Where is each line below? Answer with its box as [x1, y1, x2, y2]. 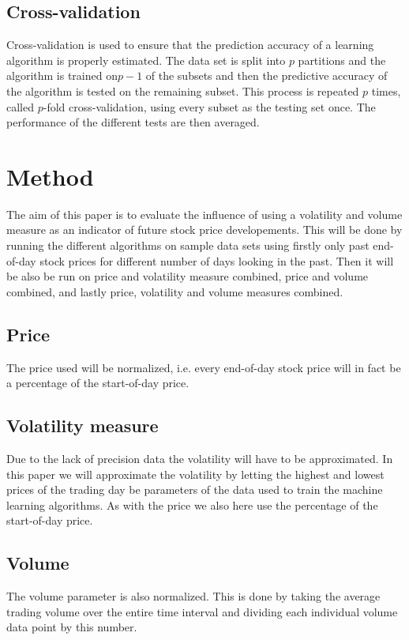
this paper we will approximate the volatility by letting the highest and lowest [6, 465, 385, 482]
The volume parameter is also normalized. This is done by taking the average [6, 588, 381, 604]
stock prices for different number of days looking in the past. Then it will [39, 252, 394, 269]
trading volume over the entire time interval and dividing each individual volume [6, 603, 398, 619]
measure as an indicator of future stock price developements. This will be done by [6, 221, 403, 238]
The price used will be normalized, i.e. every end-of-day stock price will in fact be [6, 359, 401, 375]
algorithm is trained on [6, 67, 118, 84]
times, [371, 82, 401, 99]
